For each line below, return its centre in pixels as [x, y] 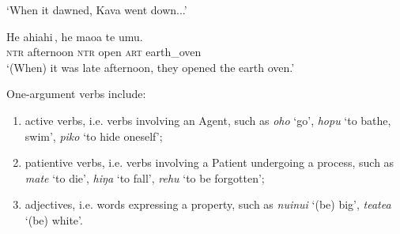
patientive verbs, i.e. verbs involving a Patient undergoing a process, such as [209, 162]
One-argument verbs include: [76, 94]
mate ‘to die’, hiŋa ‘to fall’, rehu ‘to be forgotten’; [145, 177]
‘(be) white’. [54, 219]
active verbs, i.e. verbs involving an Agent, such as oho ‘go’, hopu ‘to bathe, [208, 120]
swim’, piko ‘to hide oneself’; [94, 136]
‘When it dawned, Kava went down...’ [97, 9]
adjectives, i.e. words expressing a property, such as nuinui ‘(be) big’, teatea [208, 204]
